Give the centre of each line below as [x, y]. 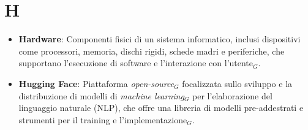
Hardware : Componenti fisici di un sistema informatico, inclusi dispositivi [160, 39]
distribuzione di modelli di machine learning [101, 95]
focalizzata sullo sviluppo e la [237, 83]
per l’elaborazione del [232, 95]
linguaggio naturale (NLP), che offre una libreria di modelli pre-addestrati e [161, 108]
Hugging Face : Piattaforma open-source [96, 83]
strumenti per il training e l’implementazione [103, 119]
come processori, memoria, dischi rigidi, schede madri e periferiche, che [152, 51]
